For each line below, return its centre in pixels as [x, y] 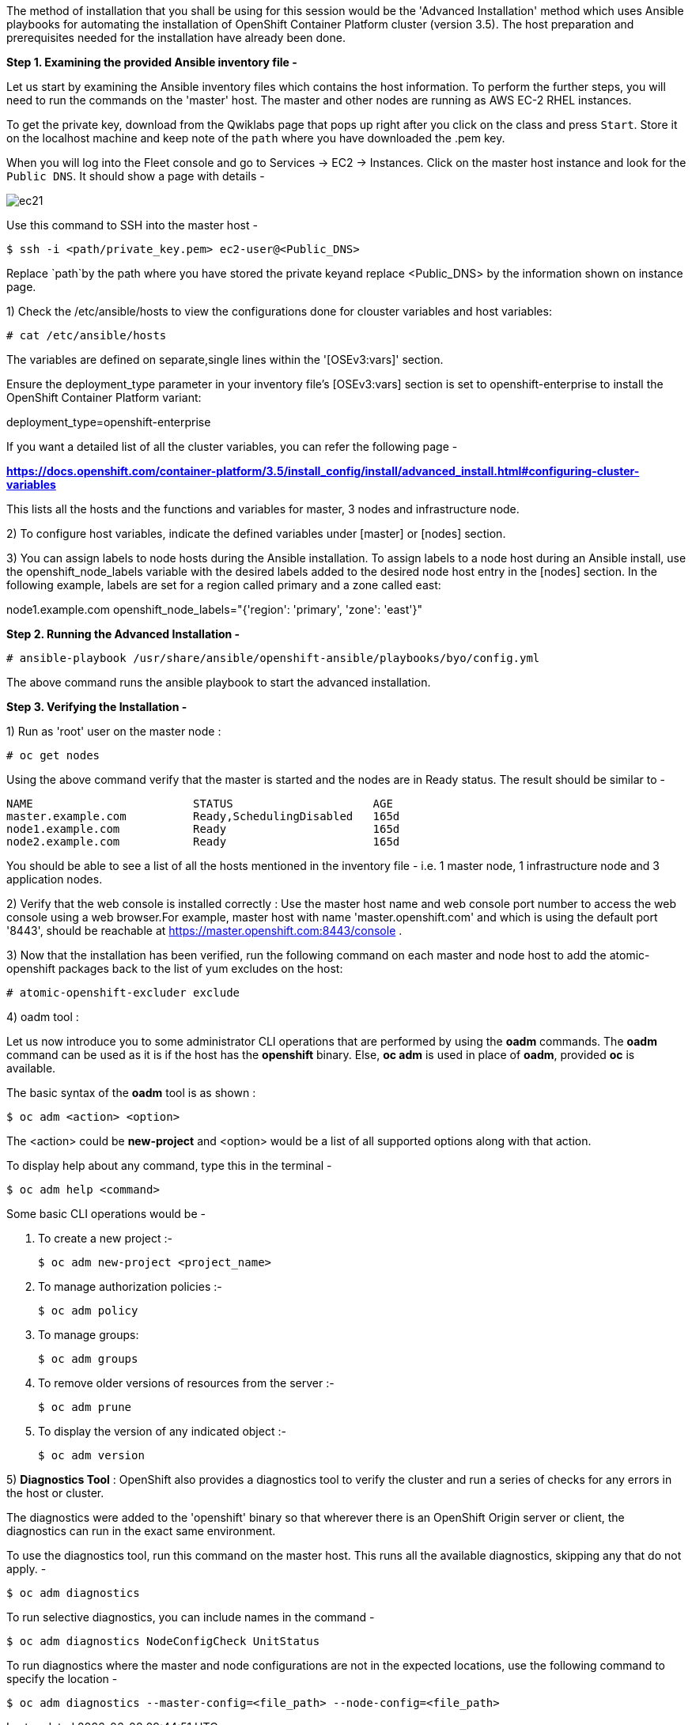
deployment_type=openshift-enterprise [109, 422]
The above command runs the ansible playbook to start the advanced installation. [219, 682]
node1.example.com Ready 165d [203, 829]
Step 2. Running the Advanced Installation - [123, 634]
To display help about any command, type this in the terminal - [169, 1165]
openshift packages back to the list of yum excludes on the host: [175, 968]
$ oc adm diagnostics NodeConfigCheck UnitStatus [163, 1641]
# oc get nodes [53, 755]
